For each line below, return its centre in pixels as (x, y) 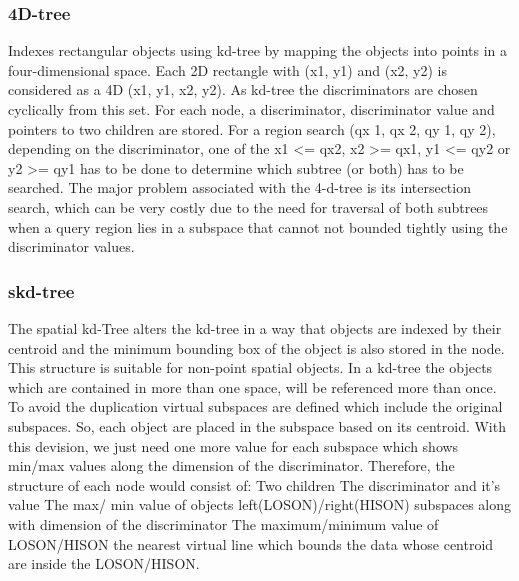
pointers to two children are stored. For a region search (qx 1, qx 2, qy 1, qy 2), (252, 128)
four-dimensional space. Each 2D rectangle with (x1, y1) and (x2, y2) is (227, 69)
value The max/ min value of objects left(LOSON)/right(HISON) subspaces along (259, 504)
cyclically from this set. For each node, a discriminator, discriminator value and (251, 109)
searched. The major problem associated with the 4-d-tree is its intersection (239, 187)
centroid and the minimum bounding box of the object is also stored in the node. (256, 347)
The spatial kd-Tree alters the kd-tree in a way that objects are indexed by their (255, 327)
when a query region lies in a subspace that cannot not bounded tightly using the (258, 226)
